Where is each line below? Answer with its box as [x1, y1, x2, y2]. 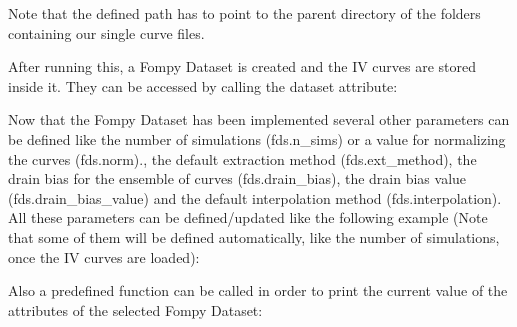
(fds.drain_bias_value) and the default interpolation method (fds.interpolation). [8, 187, 502, 208]
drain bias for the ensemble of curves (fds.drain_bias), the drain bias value [8, 168, 467, 189]
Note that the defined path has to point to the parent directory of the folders [8, 3, 481, 23]
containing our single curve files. [8, 22, 205, 43]
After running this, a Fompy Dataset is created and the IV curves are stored [8, 56, 477, 77]
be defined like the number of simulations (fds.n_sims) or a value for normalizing [8, 128, 506, 149]
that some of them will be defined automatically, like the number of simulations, [8, 226, 500, 247]
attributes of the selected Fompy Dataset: [8, 299, 263, 320]
